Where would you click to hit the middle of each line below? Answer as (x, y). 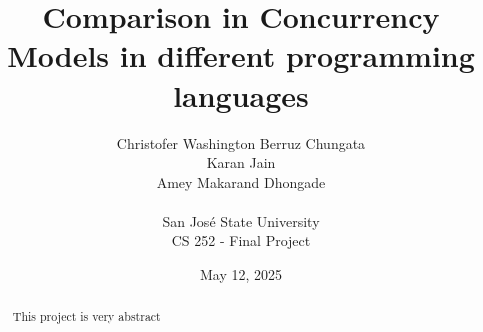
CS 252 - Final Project (241, 240)
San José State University (241, 220)
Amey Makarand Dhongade (241, 181)
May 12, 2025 (241, 274)
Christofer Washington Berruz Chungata (241, 142)
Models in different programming (241, 55)
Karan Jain (241, 162)
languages (241, 94)
